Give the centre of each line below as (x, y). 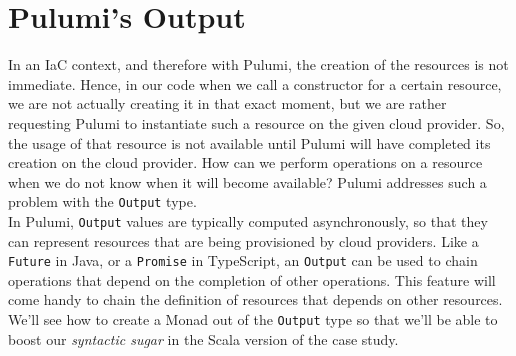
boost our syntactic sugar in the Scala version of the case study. (203, 338)
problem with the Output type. (102, 201)
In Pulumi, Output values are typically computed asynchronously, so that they (248, 220)
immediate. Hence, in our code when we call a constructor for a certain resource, (255, 83)
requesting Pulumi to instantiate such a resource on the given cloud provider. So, (256, 122)
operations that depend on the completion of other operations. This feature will (252, 279)
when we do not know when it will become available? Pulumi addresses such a (247, 181)
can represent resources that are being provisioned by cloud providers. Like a (243, 240)
